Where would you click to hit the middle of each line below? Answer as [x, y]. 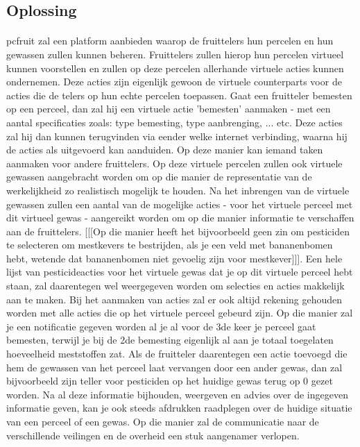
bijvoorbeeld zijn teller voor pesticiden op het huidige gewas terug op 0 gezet [170, 381]
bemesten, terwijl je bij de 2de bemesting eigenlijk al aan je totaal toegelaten [170, 340]
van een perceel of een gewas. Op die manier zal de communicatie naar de [163, 421]
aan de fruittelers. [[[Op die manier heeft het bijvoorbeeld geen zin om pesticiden [178, 231]
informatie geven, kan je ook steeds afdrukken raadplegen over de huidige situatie [179, 408]
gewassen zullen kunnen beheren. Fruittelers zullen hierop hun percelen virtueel [175, 54]
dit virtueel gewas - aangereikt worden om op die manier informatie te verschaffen [180, 218]
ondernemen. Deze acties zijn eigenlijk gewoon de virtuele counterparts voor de [174, 82]
